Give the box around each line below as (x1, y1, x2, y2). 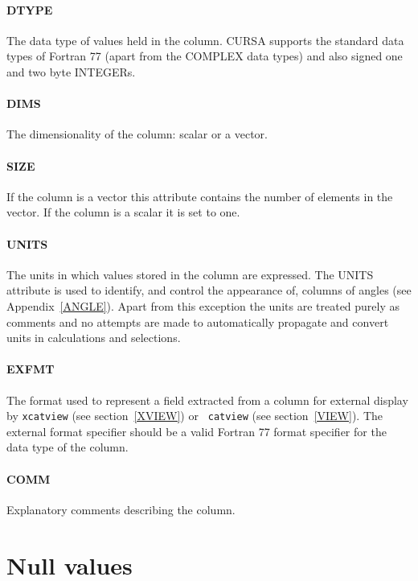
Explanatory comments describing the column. (6, 501, 236, 517)
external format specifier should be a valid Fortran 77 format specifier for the (6, 422, 387, 439)
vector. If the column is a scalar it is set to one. (6, 204, 240, 220)
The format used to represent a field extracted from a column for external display (6, 391, 408, 408)
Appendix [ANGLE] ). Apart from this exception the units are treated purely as (6, 297, 400, 314)
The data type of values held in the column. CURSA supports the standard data (6, 31, 404, 48)
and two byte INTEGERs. (6, 63, 136, 80)
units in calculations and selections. (6, 329, 181, 346)
